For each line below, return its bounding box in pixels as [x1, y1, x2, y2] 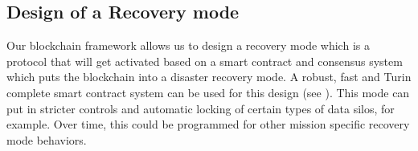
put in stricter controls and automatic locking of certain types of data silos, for [6, 100, 395, 116]
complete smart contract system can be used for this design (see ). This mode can [6, 84, 410, 100]
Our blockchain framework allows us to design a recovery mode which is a [6, 37, 370, 54]
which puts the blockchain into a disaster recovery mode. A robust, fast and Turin [6, 68, 412, 85]
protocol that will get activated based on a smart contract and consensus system [6, 52, 403, 69]
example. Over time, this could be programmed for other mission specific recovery [6, 116, 410, 133]
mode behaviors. [6, 131, 87, 148]
